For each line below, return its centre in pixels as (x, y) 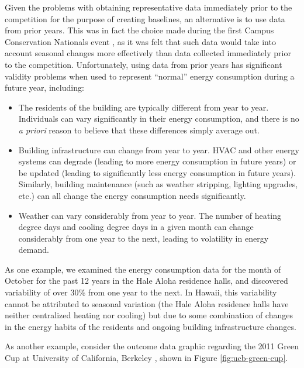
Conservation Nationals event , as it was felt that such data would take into (140, 41)
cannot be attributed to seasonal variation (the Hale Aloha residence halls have (147, 303)
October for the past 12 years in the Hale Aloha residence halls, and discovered (146, 281)
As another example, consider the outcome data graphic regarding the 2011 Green (152, 346)
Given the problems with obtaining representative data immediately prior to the (148, 7)
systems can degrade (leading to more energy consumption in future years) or (157, 161)
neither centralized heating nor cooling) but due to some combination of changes (149, 315)
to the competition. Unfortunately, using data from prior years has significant (144, 64)
